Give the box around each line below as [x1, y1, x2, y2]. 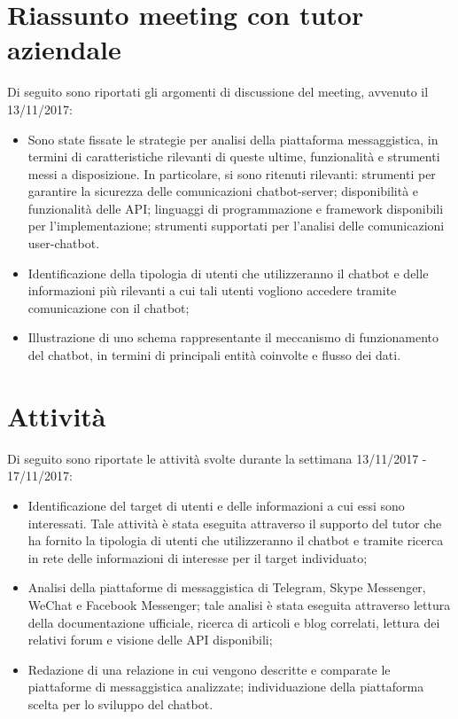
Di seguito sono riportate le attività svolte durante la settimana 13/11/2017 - [7, 449, 427, 467]
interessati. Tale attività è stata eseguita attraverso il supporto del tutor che [27, 513, 442, 532]
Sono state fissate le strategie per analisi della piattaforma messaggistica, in [27, 129, 439, 148]
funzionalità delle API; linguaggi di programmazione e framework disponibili [27, 199, 444, 217]
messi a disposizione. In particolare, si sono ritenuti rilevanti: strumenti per [27, 164, 436, 183]
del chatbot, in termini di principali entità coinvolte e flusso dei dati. [27, 346, 401, 364]
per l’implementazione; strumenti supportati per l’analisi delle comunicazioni [27, 216, 445, 235]
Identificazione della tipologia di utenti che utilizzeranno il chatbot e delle [27, 263, 429, 282]
